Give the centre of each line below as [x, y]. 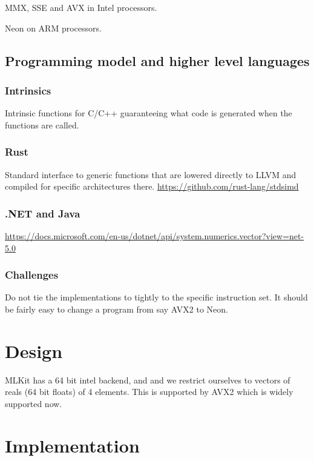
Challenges [32, 275]
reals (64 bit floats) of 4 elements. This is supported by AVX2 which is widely [149, 392]
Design [34, 350]
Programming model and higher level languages [157, 60]
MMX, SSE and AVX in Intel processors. [81, 7]
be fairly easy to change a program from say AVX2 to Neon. [116, 309]
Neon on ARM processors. [53, 28]
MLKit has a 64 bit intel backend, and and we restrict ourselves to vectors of [148, 380]
